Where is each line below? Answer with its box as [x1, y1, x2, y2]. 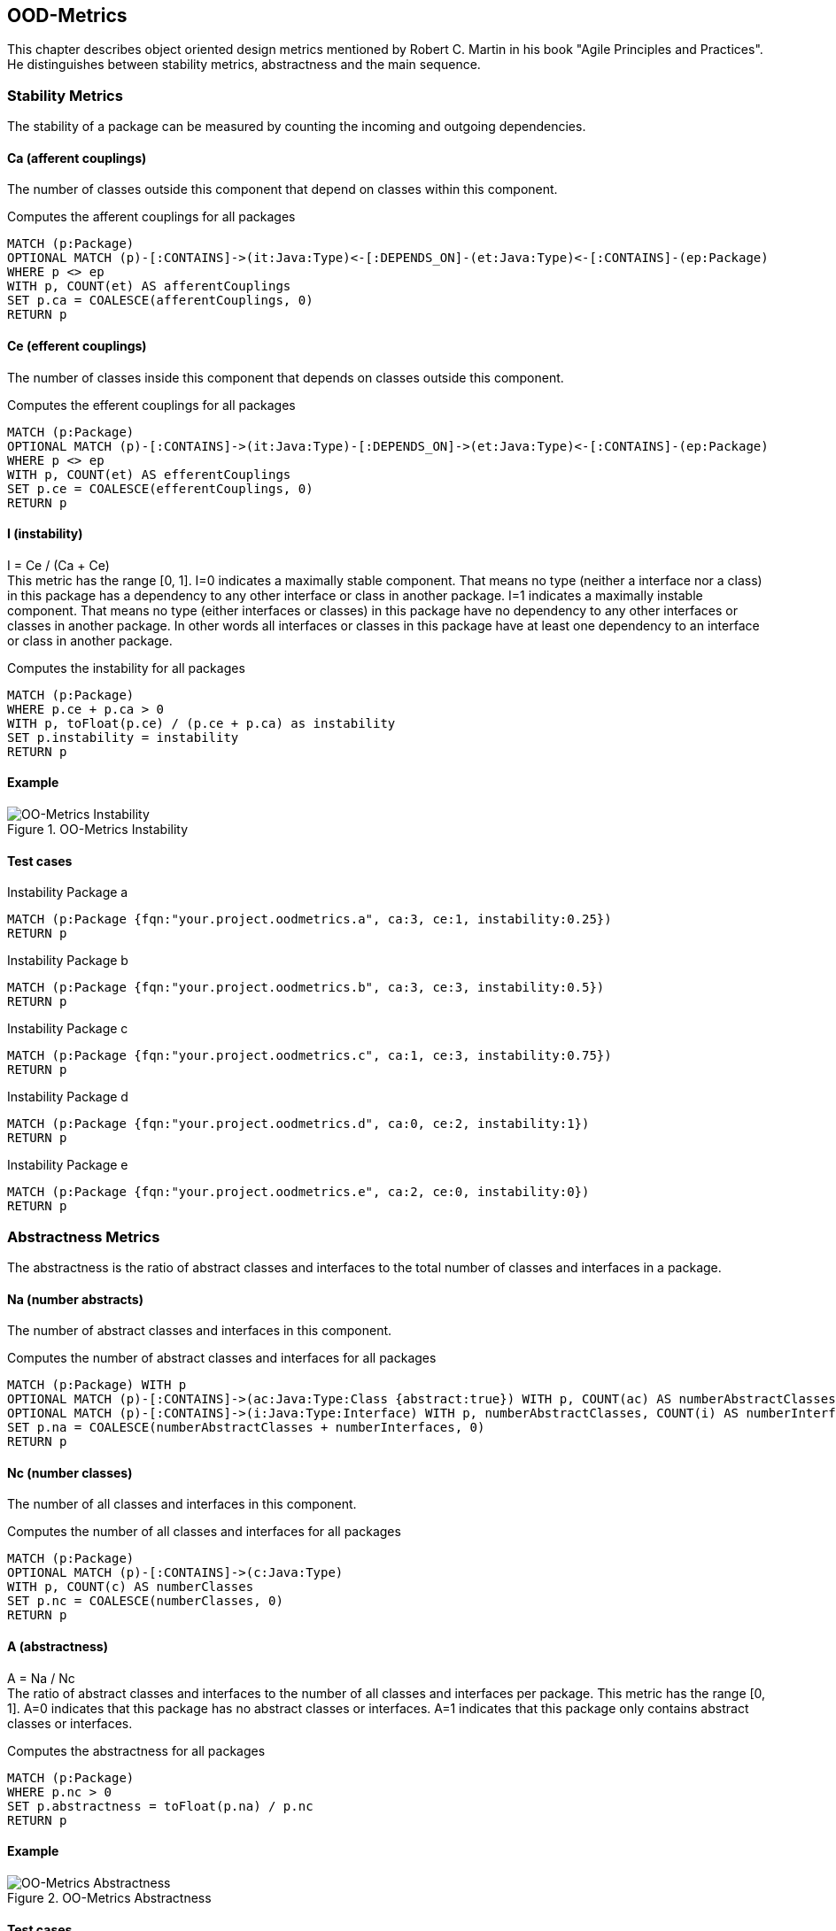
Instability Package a [7, 884, 128, 900]
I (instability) [7, 526, 83, 542]
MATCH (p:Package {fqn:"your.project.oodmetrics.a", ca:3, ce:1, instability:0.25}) [7, 912, 612, 927]
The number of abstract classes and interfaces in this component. [7, 1323, 392, 1339]
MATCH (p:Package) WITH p [7, 1378, 187, 1393]
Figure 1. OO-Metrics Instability [7, 822, 189, 838]
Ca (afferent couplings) [7, 150, 147, 166]
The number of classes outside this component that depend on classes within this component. [7, 182, 558, 197]
